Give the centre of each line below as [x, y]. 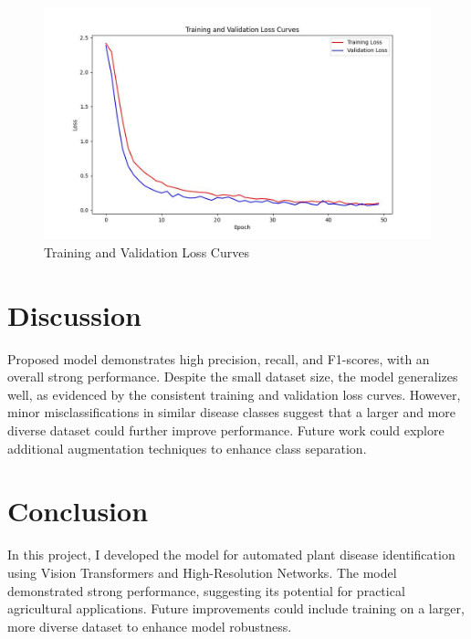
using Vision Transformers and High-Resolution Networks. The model [202, 572]
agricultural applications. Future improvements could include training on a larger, [236, 608]
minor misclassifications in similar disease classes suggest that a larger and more [232, 412]
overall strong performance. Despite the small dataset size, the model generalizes [233, 377]
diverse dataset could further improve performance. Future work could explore [226, 430]
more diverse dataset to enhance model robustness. [150, 626]
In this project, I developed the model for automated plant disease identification [231, 555]
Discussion [74, 314]
